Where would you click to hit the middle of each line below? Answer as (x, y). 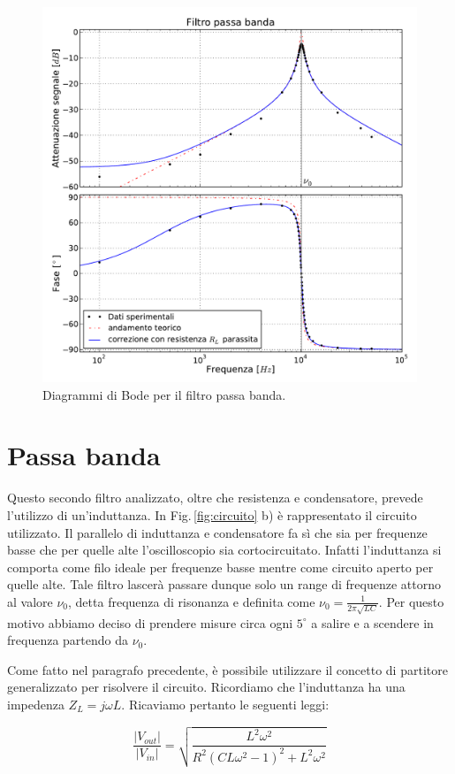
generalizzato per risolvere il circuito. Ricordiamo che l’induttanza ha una (206, 687)
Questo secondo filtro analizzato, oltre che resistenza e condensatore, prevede (215, 498)
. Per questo (411, 601)
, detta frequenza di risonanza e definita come (192, 601)
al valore (30, 601)
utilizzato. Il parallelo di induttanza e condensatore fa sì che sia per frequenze (217, 532)
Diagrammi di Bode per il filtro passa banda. (164, 394)
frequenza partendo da (68, 640)
